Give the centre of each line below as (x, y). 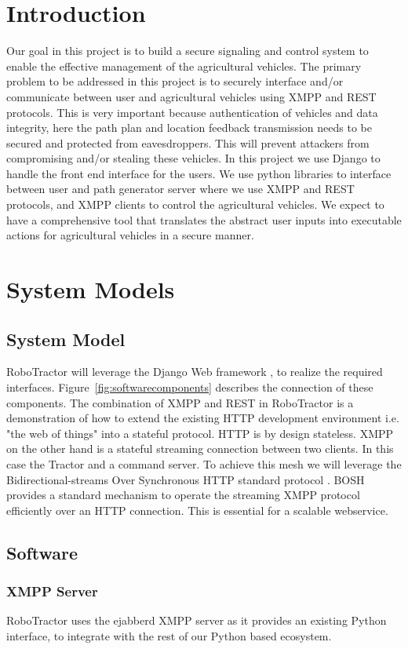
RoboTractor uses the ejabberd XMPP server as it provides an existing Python (197, 620)
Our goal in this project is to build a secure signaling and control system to (188, 51)
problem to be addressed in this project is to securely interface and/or (175, 81)
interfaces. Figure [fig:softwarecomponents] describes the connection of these (190, 387)
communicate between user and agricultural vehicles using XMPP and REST (191, 96)
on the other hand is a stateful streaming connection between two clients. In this (200, 448)
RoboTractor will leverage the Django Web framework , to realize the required (195, 372)
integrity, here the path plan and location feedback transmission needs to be (189, 128)
